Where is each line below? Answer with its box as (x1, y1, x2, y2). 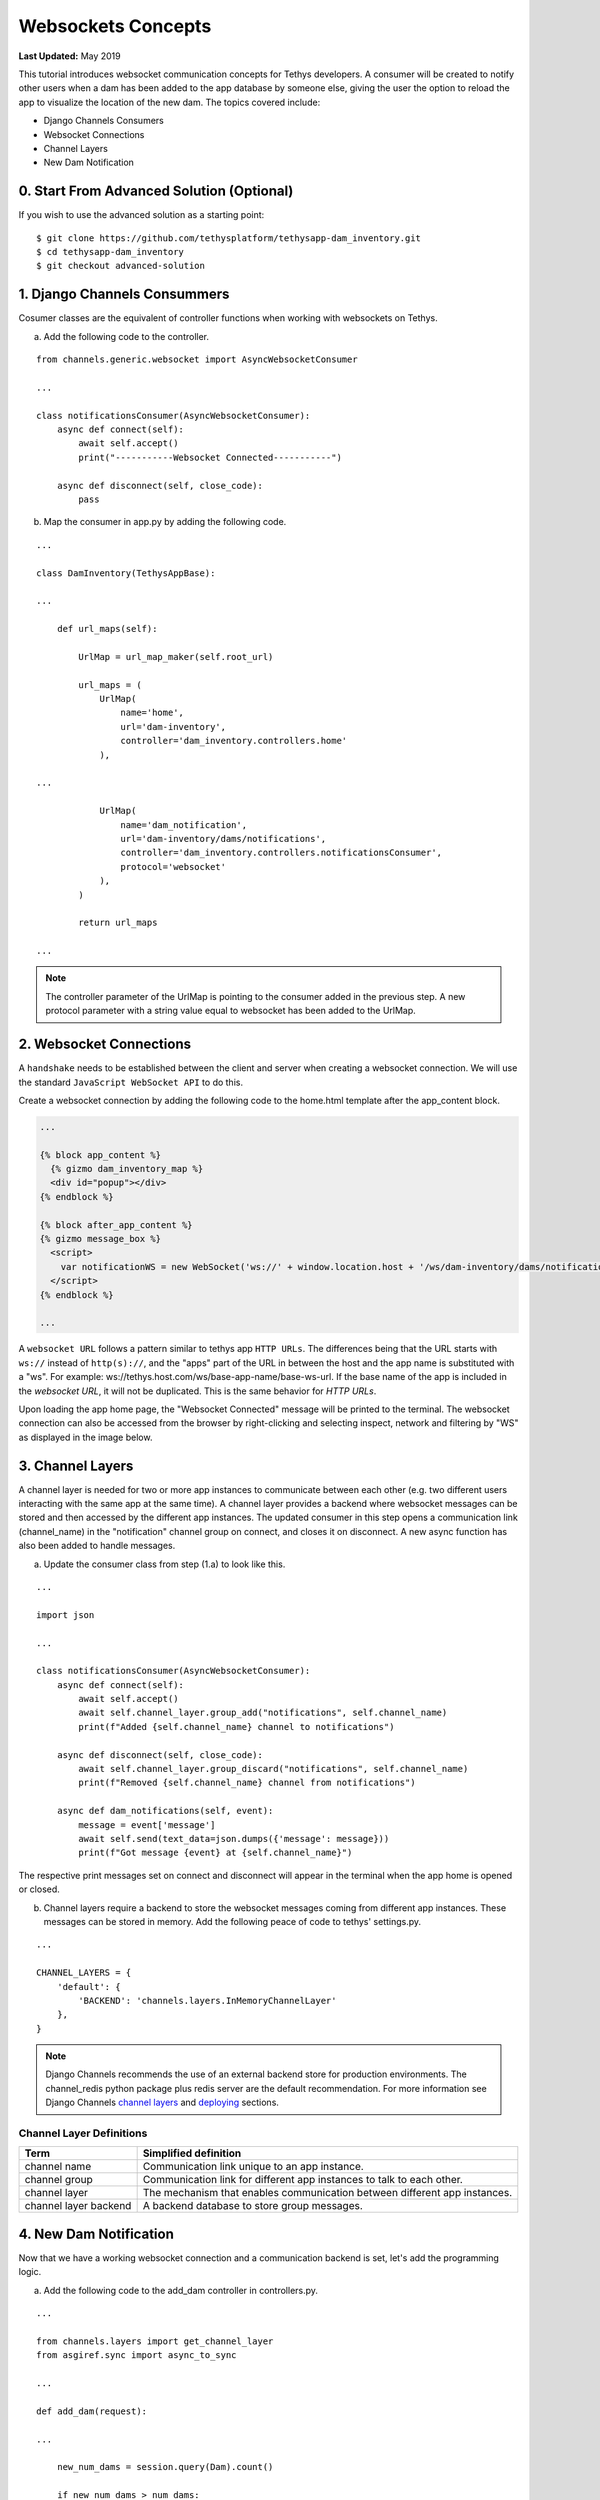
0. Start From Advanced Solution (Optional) (18, 183, 294, 200)
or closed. (18, 1883, 60, 1895)
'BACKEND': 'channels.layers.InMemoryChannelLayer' (78, 1995, 337, 2006)
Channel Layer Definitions (18, 2126, 148, 2140)
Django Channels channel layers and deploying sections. (45, 2096, 280, 2109)
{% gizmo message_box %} (39, 1233, 162, 1245)
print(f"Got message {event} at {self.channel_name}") (78, 1847, 353, 1859)
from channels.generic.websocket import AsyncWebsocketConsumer (36, 354, 359, 365)
